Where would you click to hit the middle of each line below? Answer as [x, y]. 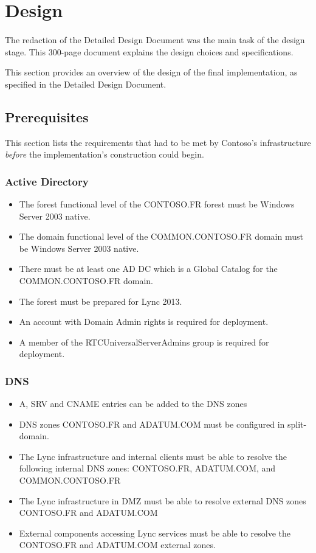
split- [297, 424]
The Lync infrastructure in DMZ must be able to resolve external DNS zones [163, 500]
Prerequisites [47, 117]
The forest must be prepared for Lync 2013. [101, 301]
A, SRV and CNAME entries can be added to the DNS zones [133, 404]
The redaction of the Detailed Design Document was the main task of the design [155, 39]
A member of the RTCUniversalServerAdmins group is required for [144, 342]
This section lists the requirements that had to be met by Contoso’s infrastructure [158, 142]
